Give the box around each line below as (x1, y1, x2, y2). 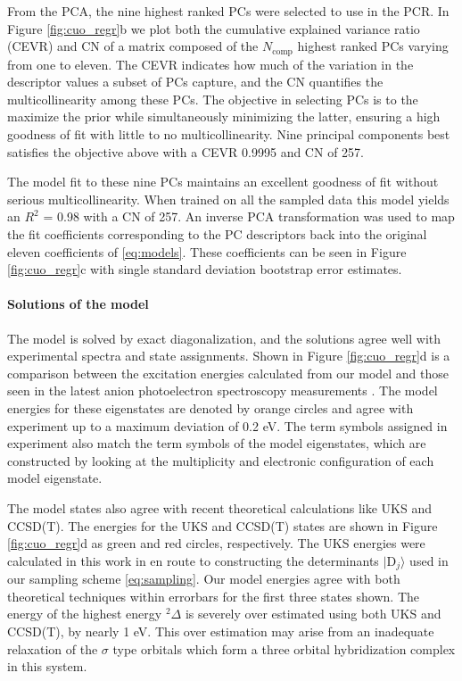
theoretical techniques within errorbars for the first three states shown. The (7, 586, 419, 605)
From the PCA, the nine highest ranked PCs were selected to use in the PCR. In (7, 2, 450, 20)
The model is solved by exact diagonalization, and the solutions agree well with (7, 328, 441, 347)
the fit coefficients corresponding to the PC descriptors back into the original (7, 224, 427, 243)
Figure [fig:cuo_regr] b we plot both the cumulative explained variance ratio (7, 19, 420, 37)
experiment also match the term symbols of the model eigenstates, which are (7, 434, 426, 453)
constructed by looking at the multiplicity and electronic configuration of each (7, 451, 434, 469)
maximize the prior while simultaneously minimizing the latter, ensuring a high (7, 107, 441, 126)
